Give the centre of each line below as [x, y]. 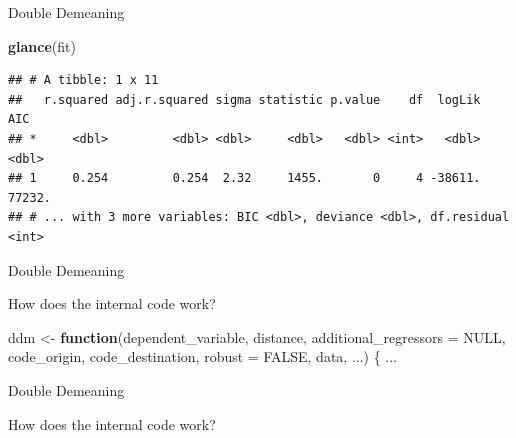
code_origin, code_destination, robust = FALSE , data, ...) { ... [203, 356]
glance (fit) [42, 45]
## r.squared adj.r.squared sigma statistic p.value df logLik [244, 99]
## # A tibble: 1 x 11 [83, 80]
